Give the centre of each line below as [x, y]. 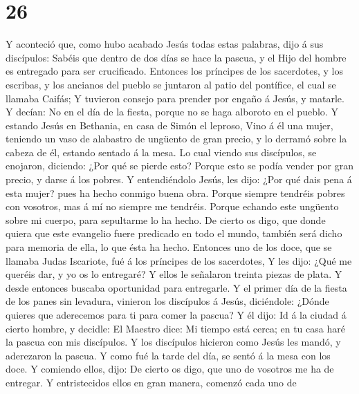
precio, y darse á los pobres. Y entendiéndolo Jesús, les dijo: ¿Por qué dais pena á [179, 179]
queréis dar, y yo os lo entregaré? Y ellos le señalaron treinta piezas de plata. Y [174, 274]
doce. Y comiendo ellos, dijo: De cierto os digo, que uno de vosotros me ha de [170, 369]
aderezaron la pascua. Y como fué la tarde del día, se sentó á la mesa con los [168, 355]
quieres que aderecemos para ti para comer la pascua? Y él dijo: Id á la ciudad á [176, 315]
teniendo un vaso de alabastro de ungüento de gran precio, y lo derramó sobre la [176, 139]
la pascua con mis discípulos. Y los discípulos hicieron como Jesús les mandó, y [173, 342]
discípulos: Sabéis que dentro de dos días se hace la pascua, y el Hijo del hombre [176, 57]
